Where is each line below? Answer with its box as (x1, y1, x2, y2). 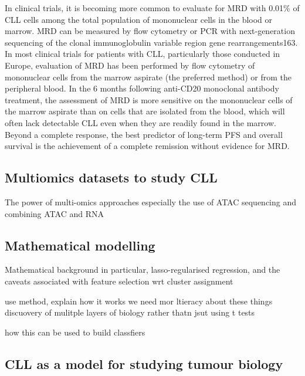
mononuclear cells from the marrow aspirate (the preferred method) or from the (5, 70, 292, 83)
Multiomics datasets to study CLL (5, 168, 218, 187)
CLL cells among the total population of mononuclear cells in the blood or (5, 13, 273, 25)
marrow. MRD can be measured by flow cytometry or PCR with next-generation (5, 25, 295, 37)
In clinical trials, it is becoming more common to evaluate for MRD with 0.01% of (5, 2, 300, 13)
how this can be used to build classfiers (5, 326, 145, 338)
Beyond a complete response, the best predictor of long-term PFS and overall (5, 128, 283, 140)
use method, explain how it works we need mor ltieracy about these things (5, 294, 273, 307)
